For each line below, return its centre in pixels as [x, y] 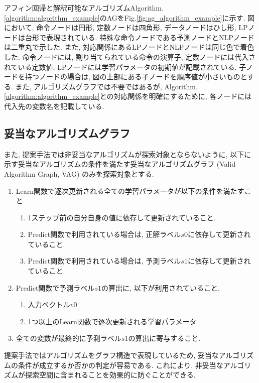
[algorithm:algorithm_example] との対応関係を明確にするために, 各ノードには [128, 96]
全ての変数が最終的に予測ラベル [69, 338]
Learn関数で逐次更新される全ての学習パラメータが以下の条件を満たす [130, 190]
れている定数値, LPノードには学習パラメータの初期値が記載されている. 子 [125, 67]
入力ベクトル [49, 304]
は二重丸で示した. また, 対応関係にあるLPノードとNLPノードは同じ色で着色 [129, 47]
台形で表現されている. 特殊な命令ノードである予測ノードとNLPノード [140, 37]
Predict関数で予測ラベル [55, 287]
